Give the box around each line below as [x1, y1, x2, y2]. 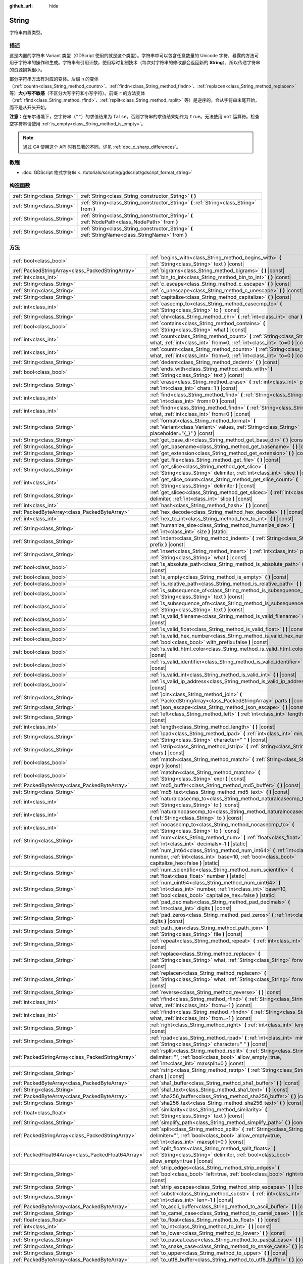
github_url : [9, 3, 33, 9]
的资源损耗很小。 [9, 66, 45, 73]
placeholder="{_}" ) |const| [149, 430, 215, 437]
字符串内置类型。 [9, 29, 45, 35]
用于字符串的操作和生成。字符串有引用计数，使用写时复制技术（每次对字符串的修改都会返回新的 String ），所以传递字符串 [9, 60, 261, 66]
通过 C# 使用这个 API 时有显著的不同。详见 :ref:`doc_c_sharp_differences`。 [23, 144, 181, 150]
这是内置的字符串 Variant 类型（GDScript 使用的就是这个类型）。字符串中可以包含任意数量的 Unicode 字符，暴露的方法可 [9, 53, 259, 59]
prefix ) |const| [149, 541, 185, 548]
